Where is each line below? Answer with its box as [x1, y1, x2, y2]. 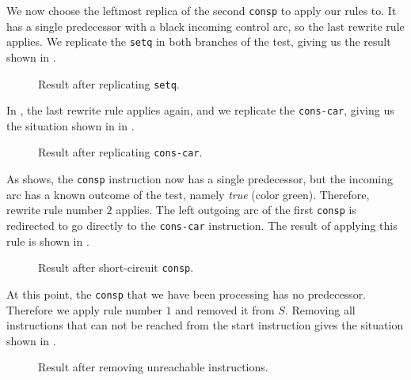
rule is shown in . [6, 232, 89, 249]
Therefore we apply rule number [6, 301, 162, 318]
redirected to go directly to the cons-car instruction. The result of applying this [6, 216, 398, 233]
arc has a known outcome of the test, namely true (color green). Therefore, [6, 186, 370, 202]
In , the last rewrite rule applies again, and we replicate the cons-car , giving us [6, 102, 394, 119]
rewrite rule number [6, 201, 103, 218]
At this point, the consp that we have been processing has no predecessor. [6, 285, 367, 302]
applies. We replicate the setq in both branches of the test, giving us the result [6, 33, 391, 50]
